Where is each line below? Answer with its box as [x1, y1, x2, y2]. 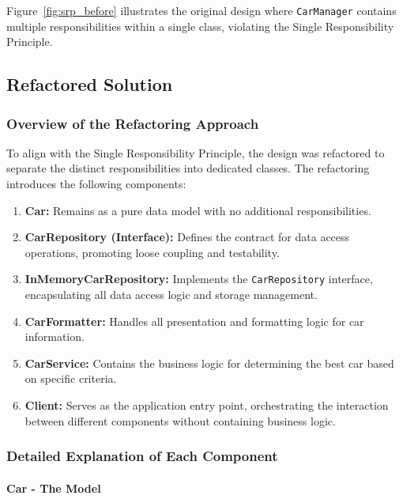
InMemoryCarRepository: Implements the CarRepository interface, [24, 270, 373, 287]
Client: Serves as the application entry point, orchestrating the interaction [24, 397, 389, 414]
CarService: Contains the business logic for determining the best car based [24, 354, 394, 371]
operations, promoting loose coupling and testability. [24, 244, 280, 260]
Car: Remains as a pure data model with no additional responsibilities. [24, 202, 371, 218]
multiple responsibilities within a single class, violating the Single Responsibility [6, 17, 394, 34]
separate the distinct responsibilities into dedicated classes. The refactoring [6, 160, 370, 176]
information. [24, 328, 85, 345]
